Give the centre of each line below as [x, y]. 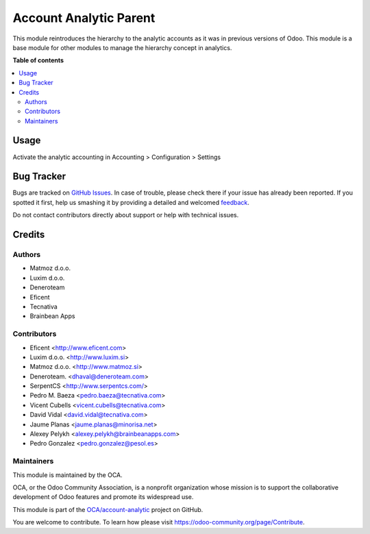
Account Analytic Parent [84, 18]
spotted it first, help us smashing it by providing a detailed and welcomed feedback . [131, 202]
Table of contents [38, 60]
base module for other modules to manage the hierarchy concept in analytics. [122, 47]
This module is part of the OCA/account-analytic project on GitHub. [108, 509]
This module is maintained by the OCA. [67, 475]
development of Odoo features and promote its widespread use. [103, 497]
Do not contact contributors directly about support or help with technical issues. [126, 215]
